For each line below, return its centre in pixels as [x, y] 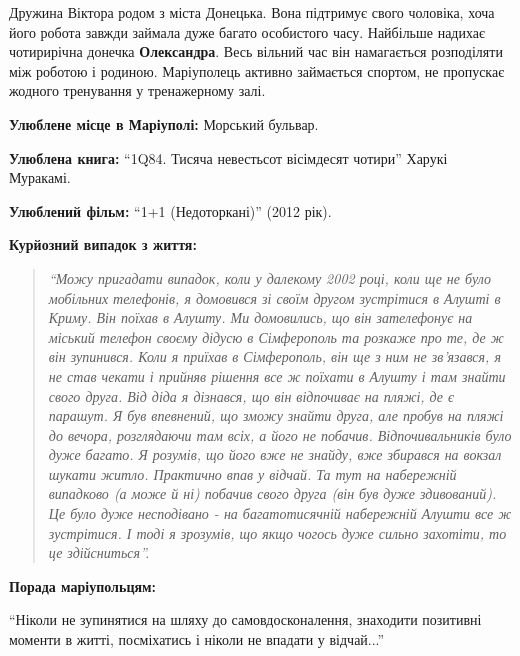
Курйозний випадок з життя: [103, 244]
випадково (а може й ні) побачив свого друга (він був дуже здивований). [272, 493]
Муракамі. [40, 177]
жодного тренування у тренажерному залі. [137, 90]
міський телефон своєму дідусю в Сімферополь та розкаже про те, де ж [276, 336]
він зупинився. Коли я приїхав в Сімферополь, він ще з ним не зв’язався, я [274, 356]
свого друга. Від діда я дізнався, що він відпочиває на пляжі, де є [251, 395]
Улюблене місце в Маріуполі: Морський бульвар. [164, 123]
